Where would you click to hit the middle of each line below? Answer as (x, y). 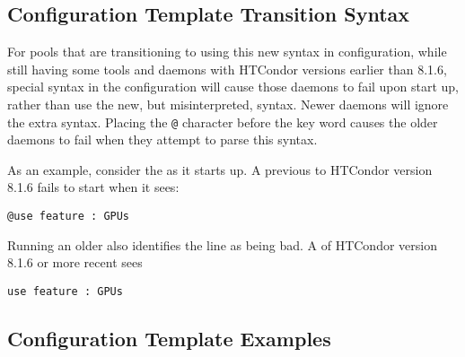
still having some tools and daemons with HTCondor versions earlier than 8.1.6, (227, 69)
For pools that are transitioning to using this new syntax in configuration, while (227, 52)
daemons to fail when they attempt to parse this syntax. (162, 139)
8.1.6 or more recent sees (75, 262)
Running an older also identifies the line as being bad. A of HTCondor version (222, 244)
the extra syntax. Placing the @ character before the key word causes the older (223, 122)
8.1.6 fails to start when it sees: (93, 187)
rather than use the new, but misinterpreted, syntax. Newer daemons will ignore (228, 104)
